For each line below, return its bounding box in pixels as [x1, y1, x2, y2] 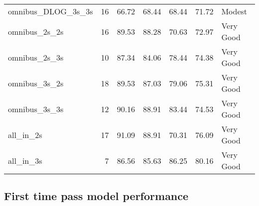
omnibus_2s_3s [8, 51, 64, 63]
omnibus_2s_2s [8, 25, 64, 37]
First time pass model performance [4, 188, 189, 204]
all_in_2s [8, 129, 42, 140]
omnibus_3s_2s [8, 77, 64, 89]
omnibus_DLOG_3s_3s [8, 5, 93, 17]
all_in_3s [8, 154, 42, 166]
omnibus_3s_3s [8, 103, 64, 115]
